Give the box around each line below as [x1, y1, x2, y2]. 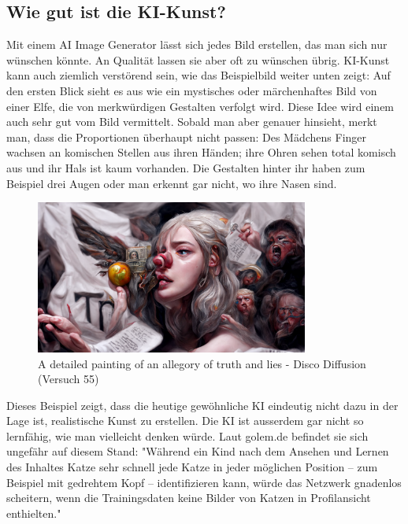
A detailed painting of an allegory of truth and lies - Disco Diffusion [38, 355, 366, 371]
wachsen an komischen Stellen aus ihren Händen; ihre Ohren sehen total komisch [6, 144, 396, 161]
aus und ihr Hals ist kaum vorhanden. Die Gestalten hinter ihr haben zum [6, 159, 365, 175]
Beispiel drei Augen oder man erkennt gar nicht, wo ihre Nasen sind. [6, 175, 337, 191]
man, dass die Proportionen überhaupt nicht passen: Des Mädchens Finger [6, 128, 367, 145]
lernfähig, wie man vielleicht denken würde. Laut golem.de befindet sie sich [6, 427, 369, 444]
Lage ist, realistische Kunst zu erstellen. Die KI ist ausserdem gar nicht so [6, 412, 364, 429]
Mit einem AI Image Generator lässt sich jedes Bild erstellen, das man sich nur [6, 36, 388, 53]
